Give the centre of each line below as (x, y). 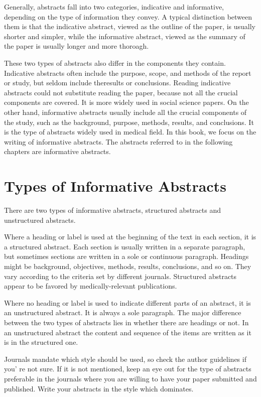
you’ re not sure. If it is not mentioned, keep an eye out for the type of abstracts (128, 369)
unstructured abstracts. (40, 220)
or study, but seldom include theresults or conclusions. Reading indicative (117, 83)
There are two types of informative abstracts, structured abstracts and (112, 210)
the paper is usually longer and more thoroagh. (77, 46)
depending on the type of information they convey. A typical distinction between (128, 16)
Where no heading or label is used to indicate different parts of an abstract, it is (127, 302)
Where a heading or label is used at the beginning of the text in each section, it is (130, 237)
